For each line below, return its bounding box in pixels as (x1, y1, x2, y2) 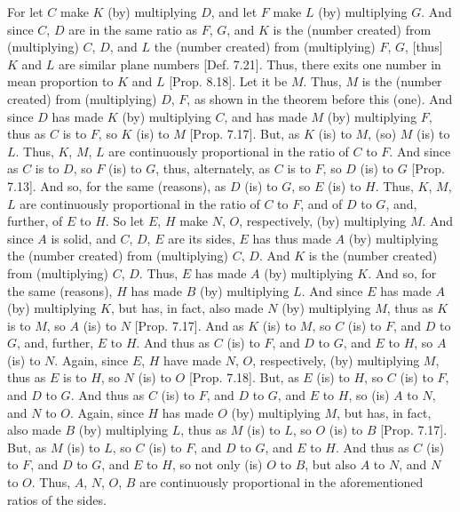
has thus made (252, 228, 331, 247)
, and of (300, 194, 343, 212)
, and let (210, 3, 258, 20)
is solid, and (51, 228, 116, 247)
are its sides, (168, 228, 235, 247)
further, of (7, 212, 63, 230)
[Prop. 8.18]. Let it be (169, 72, 288, 91)
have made (163, 350, 222, 369)
